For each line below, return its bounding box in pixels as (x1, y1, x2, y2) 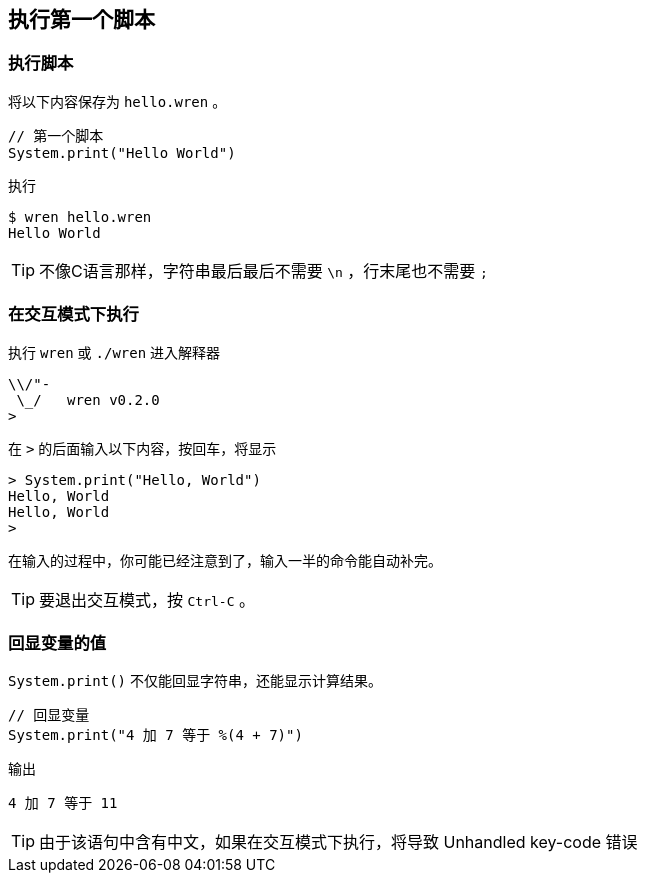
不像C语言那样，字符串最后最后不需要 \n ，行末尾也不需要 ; (39, 260, 488, 281)
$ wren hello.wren (8, 208, 152, 225)
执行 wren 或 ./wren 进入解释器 (8, 343, 221, 361)
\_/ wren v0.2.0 (16, 391, 160, 408)
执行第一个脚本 (8, 7, 155, 32)
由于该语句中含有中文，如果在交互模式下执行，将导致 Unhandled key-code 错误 (39, 832, 638, 853)
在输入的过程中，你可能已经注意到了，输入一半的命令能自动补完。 (8, 551, 442, 569)
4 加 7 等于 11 (8, 795, 118, 812)
